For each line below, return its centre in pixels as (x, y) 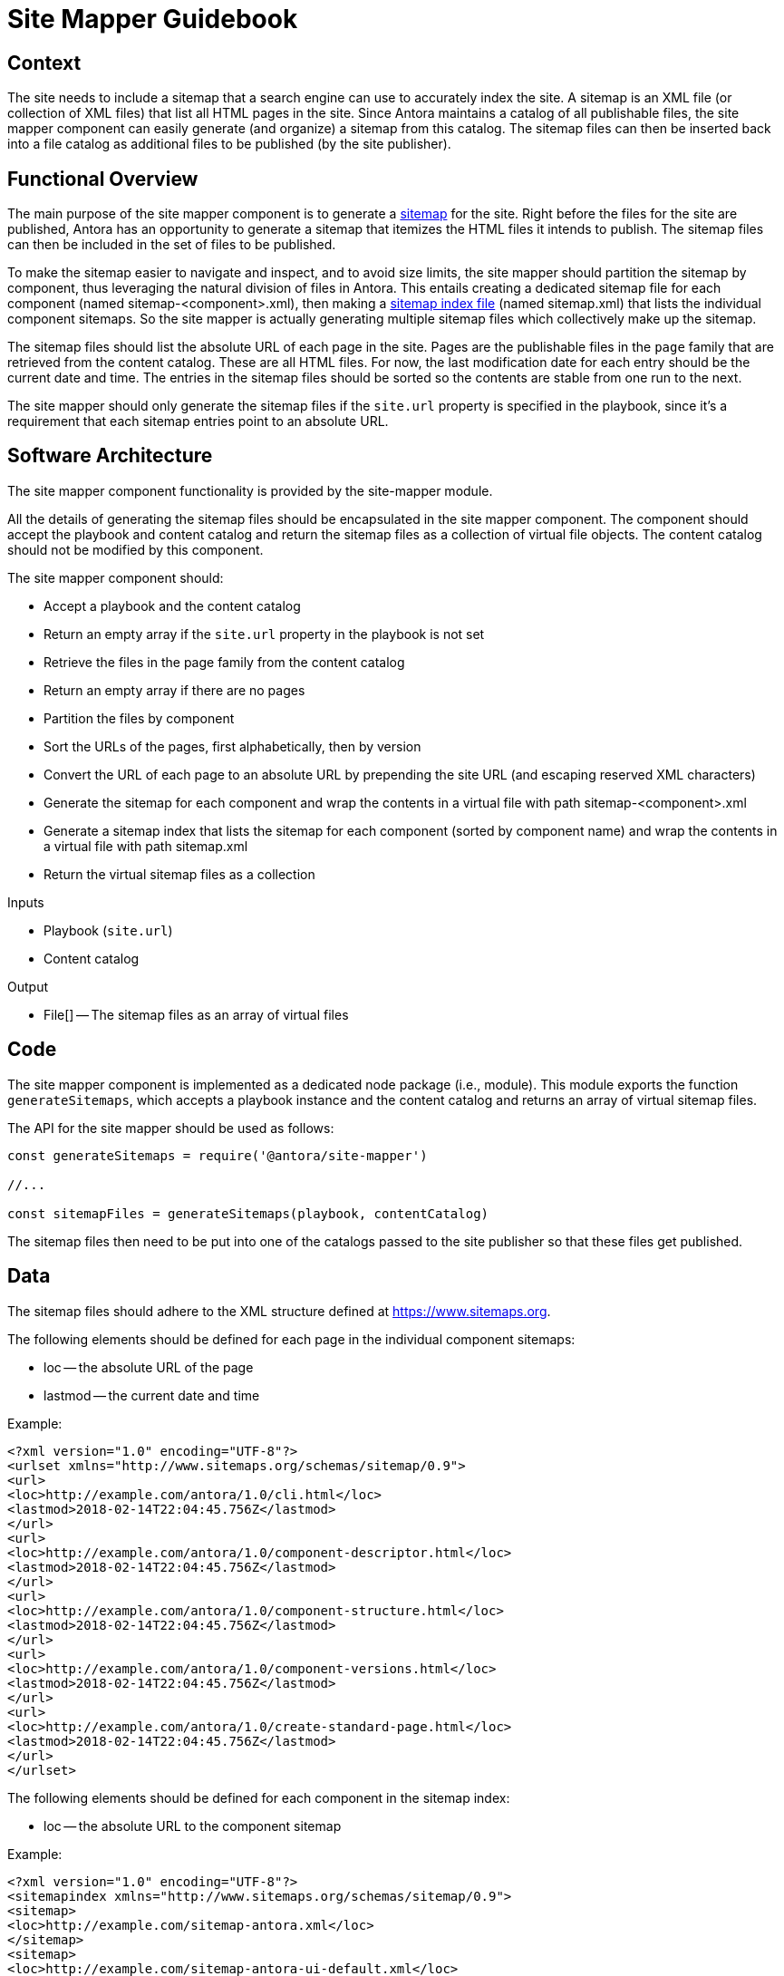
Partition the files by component (139, 718)
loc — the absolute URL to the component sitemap (193, 1826)
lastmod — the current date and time (152, 1395)
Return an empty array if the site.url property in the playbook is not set (264, 634)
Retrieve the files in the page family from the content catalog (224, 662)
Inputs (26, 902)
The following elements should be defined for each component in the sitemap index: (259, 1797)
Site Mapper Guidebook (153, 19)
